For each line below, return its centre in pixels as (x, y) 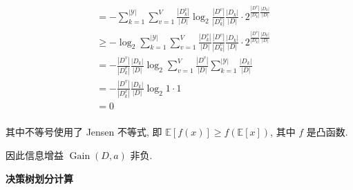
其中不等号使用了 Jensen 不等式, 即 (84, 132)
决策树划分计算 (39, 178)
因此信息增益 (35, 155)
